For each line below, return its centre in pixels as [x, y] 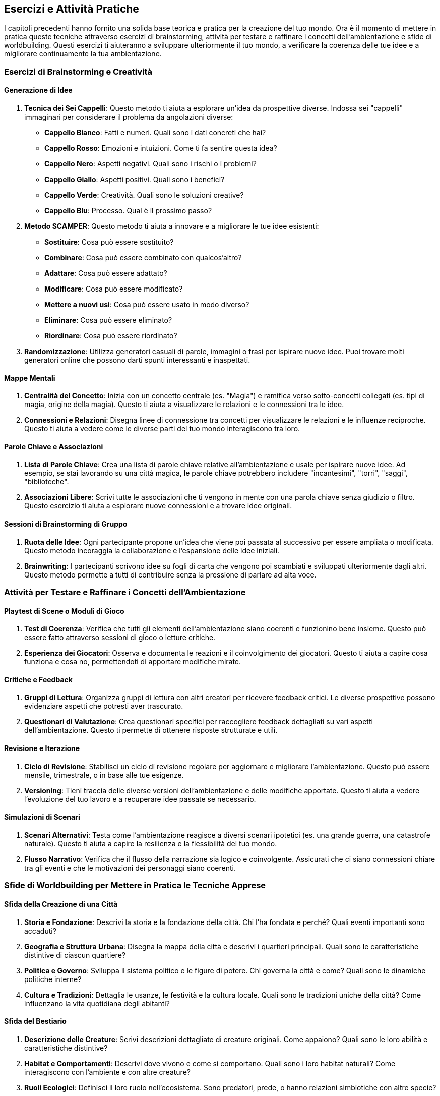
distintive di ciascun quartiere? [75, 955]
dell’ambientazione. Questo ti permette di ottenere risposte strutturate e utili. [151, 730]
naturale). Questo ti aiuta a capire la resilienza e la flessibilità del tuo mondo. [151, 843]
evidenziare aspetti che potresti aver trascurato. [104, 706]
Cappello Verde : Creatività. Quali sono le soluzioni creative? [144, 195]
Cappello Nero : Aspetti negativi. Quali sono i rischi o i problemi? [150, 164]
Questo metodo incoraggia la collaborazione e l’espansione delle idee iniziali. [152, 550]
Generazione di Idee [38, 90]
